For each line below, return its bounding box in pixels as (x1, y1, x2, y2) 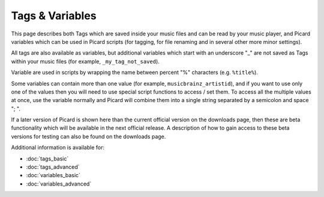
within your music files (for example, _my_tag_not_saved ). (11, 58, 160, 65)
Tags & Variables (11, 9, 97, 22)
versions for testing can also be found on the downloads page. (11, 133, 166, 140)
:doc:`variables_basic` (26, 172, 81, 179)
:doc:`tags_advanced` (26, 163, 80, 171)
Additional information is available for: (11, 144, 105, 151)
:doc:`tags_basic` (26, 155, 69, 162)
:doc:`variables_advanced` (26, 180, 92, 187)
